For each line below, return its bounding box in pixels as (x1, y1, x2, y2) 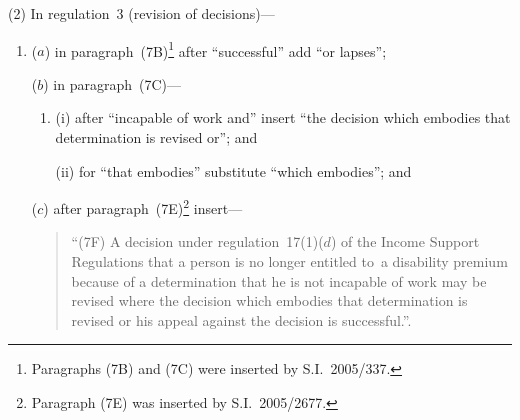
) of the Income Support (330, 231, 480, 252)
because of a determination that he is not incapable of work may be (71, 270, 487, 291)
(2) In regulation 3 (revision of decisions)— (8, 3, 275, 23)
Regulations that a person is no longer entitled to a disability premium (71, 251, 508, 272)
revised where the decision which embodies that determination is (71, 290, 468, 311)
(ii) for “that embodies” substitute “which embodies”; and (55, 160, 412, 181)
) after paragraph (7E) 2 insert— (43, 195, 243, 218)
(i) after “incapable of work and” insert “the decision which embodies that (55, 107, 511, 128)
